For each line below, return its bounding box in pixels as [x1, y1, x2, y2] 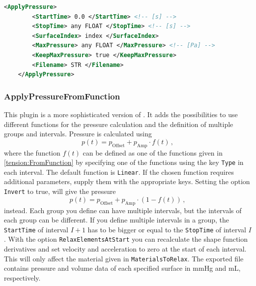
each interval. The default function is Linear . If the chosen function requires [4, 166, 234, 177]
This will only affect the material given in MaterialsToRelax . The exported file [4, 253, 244, 263]
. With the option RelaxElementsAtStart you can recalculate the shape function [4, 234, 248, 244]
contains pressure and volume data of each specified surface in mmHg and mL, [4, 263, 241, 273]
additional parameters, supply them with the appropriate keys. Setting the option [4, 176, 250, 187]
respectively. [4, 272, 41, 283]
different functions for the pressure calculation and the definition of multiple [4, 119, 233, 129]
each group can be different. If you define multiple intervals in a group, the [4, 215, 229, 225]
